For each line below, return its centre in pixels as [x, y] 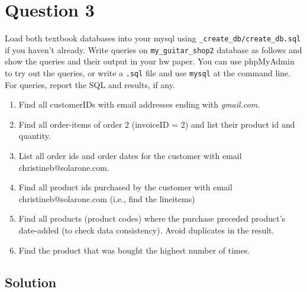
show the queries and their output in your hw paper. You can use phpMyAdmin [150, 61]
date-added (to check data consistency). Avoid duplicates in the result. [146, 230]
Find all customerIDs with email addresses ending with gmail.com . [139, 104]
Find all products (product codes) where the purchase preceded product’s [152, 218]
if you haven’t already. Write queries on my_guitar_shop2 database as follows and [153, 49]
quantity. [35, 136]
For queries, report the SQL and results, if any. [90, 84]
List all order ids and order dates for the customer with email [130, 156]
